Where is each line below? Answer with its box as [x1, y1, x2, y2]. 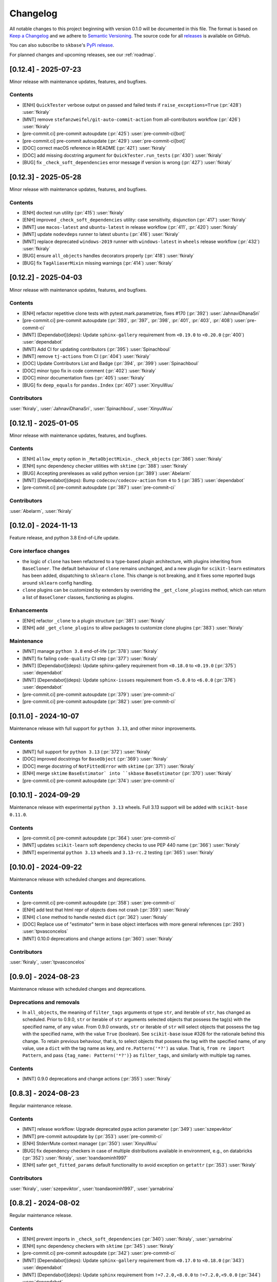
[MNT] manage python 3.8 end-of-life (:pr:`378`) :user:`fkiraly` [22, 648, 159, 654]
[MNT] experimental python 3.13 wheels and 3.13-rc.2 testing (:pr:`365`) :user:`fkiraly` [22, 849, 215, 855]
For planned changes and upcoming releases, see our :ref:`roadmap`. [9, 51, 156, 57]
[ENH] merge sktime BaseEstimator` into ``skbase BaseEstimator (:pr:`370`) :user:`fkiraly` [22, 770, 233, 776]
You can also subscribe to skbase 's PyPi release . [9, 42, 114, 48]
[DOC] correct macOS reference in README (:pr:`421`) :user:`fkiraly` [22, 145, 167, 151]
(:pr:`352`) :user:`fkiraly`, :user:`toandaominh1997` [22, 1155, 128, 1161]
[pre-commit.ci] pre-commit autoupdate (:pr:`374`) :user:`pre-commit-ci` [22, 777, 176, 784]
